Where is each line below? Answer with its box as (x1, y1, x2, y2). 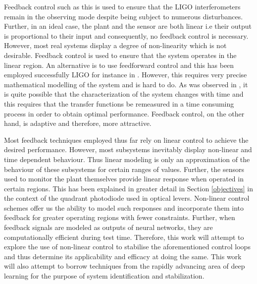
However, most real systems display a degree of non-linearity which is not (4, 40, 227, 51)
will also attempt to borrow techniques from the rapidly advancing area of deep (4, 261, 245, 271)
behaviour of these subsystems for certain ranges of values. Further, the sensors (4, 164, 244, 174)
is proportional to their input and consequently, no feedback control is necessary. (4, 30, 249, 41)
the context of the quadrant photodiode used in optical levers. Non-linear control (4, 193, 250, 203)
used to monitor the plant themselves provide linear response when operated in (4, 173, 244, 184)
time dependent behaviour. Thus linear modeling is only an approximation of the (4, 154, 250, 164)
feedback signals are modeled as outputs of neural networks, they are (4, 222, 213, 232)
